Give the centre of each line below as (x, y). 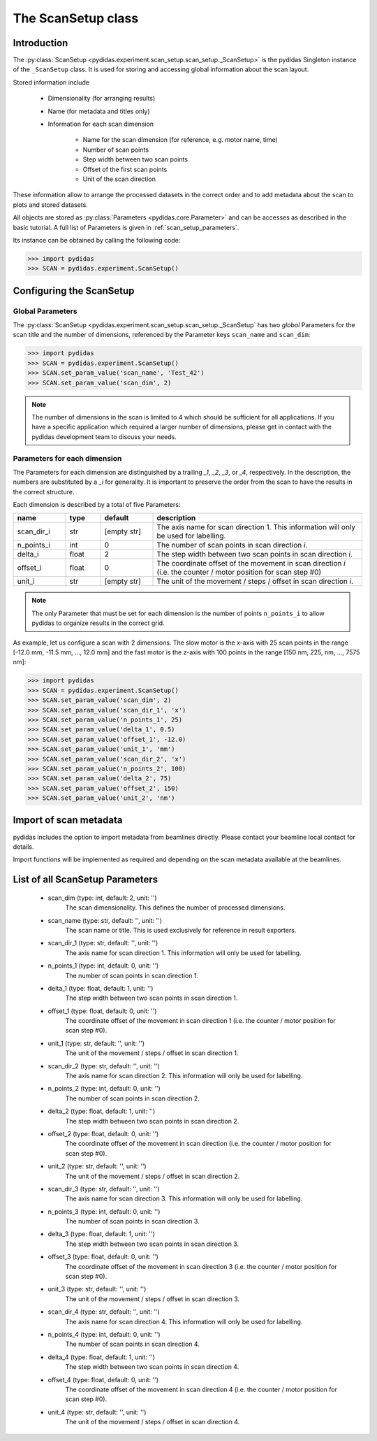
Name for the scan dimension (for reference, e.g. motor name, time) (180, 140)
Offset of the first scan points (125, 169)
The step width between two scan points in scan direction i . (254, 554)
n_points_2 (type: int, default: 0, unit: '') (104, 1089)
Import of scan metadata (68, 820)
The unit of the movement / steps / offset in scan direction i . (255, 582)
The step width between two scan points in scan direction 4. (152, 1367)
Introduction (40, 43)
